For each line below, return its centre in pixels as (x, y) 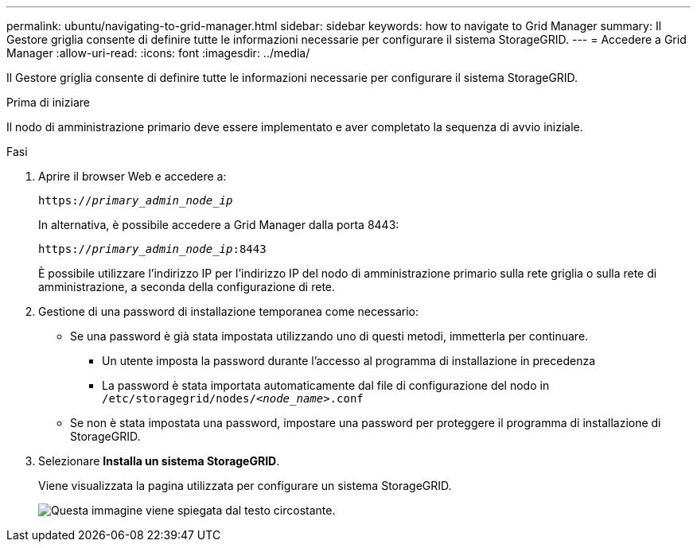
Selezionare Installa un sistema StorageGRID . (159, 461)
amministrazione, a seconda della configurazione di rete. (187, 287)
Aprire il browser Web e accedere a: (132, 176)
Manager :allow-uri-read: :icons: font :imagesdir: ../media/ (158, 53)
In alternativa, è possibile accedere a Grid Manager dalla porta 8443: (219, 225)
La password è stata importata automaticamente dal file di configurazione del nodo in (326, 385)
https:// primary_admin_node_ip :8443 (152, 249)
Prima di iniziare (48, 102)
